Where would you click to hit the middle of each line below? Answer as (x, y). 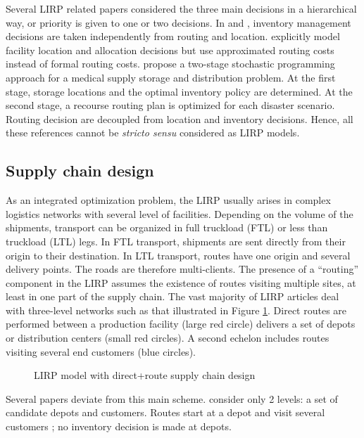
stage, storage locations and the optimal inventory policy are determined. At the (179, 91)
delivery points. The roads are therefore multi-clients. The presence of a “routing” (182, 269)
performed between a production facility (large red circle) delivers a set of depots (181, 324)
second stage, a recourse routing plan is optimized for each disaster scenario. (170, 105)
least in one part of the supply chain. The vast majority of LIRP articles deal (172, 296)
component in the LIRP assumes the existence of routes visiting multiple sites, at (181, 282)
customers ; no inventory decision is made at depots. (119, 426)
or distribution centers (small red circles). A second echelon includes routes (168, 338)
